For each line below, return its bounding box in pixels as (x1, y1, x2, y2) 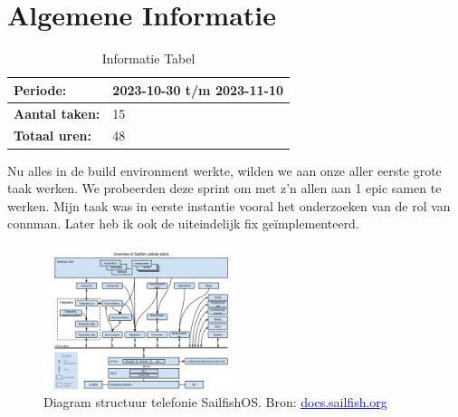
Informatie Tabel (101, 49, 196, 68)
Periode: (14, 80, 67, 99)
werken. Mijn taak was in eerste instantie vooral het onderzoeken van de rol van (7, 196, 451, 215)
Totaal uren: (14, 126, 92, 145)
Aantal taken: (14, 103, 100, 122)
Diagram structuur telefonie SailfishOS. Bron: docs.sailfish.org (43, 393, 387, 412)
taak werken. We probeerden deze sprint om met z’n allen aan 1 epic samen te (7, 179, 442, 198)
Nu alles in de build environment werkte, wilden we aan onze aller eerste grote (7, 160, 442, 179)
